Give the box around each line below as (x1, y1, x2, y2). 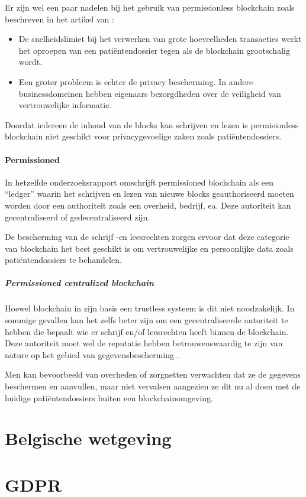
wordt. (18, 56, 43, 68)
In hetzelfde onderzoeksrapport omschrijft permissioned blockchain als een (5, 176, 274, 188)
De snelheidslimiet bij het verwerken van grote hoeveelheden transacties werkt (18, 33, 302, 45)
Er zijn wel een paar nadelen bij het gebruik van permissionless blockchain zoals (5, 1, 295, 13)
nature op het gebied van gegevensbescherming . (5, 348, 179, 360)
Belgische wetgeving (5, 426, 172, 450)
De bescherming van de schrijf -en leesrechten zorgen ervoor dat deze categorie (5, 230, 289, 243)
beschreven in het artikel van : (5, 12, 114, 25)
